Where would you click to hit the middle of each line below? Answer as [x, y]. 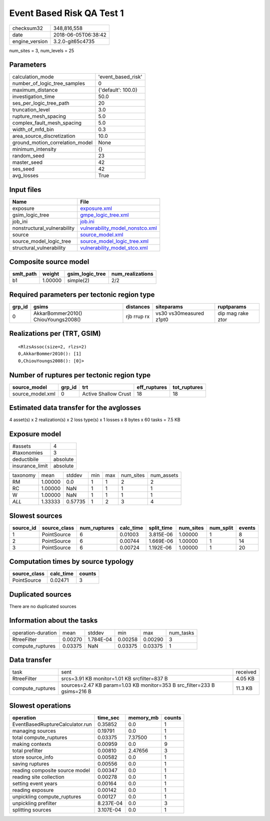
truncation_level [31, 110]
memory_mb [143, 718]
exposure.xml [96, 208]
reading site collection [38, 777]
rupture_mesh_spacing [39, 116]
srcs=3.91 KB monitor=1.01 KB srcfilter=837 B [114, 679]
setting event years [35, 783]
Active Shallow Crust [107, 393]
